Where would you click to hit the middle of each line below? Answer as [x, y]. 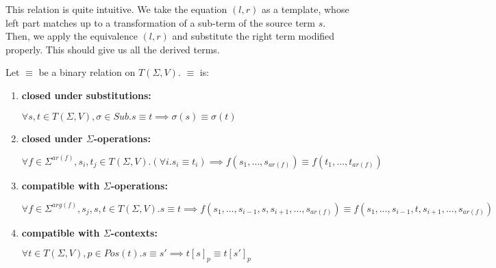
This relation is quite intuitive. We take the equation [116, 9]
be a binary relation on [87, 72]
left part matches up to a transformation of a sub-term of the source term [161, 22]
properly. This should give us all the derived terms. [113, 49]
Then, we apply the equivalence [72, 36]
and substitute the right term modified [253, 36]
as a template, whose [305, 9]
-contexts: [134, 232]
